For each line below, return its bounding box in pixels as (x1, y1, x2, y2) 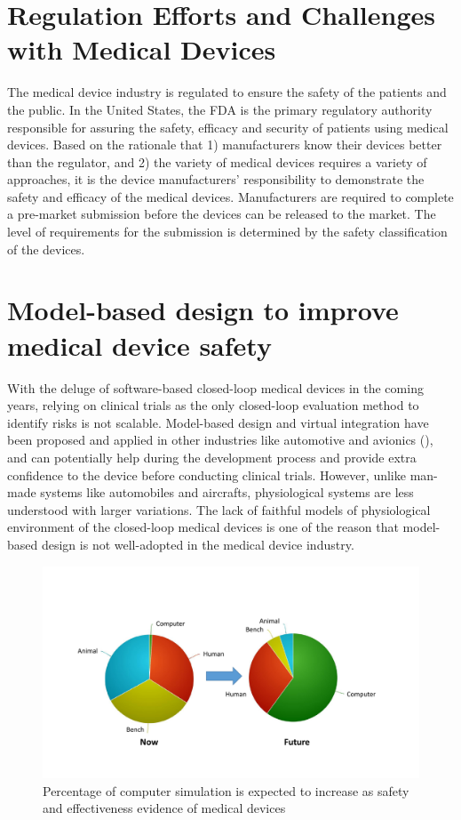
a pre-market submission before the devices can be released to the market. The (7, 205, 436, 223)
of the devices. (7, 239, 85, 258)
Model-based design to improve (7, 292, 399, 328)
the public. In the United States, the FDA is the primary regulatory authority (7, 100, 433, 118)
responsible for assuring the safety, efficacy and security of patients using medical (7, 117, 449, 136)
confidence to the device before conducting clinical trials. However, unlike (7, 465, 406, 484)
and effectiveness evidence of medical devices (43, 799, 286, 817)
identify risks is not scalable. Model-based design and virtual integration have (7, 413, 429, 431)
